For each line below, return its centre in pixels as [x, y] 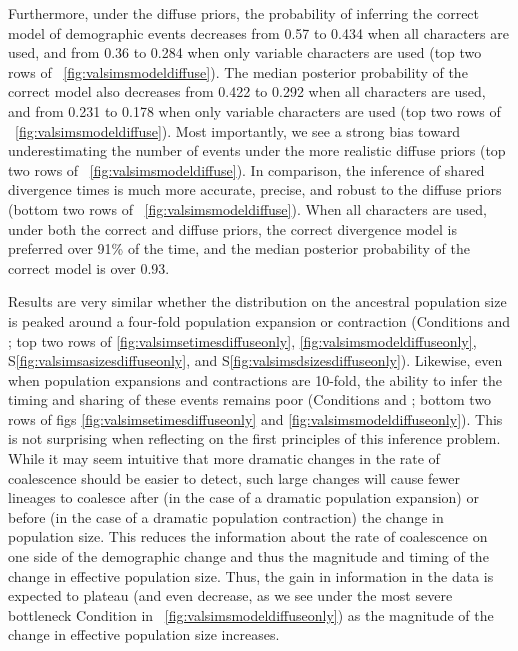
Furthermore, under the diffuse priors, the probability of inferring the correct [244, 13]
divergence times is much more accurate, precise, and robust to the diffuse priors [255, 189]
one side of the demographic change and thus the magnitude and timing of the [248, 556]
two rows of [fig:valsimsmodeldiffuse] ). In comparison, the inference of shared [246, 169]
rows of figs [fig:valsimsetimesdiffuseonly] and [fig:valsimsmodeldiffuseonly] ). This [255, 418]
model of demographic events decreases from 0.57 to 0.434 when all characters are [258, 32]
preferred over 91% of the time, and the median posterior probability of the [239, 248]
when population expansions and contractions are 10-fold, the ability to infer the [255, 379]
